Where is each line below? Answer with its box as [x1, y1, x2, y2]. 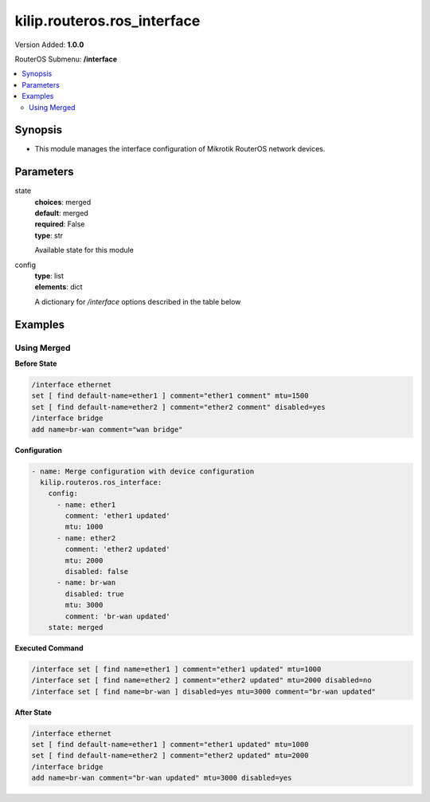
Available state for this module [34, 246, 135, 255]
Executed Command [14, 643, 84, 653]
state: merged [48, 623, 104, 631]
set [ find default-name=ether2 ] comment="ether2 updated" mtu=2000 [31, 751, 309, 761]
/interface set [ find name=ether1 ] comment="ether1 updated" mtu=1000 [31, 664, 322, 674]
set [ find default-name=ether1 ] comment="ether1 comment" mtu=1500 [31, 391, 309, 400]
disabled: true [64, 589, 125, 598]
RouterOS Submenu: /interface [14, 54, 118, 64]
